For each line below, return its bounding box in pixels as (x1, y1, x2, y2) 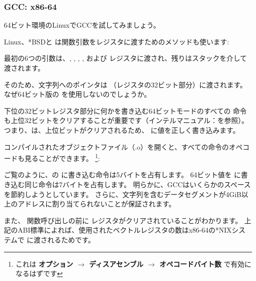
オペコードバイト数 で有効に (159, 258, 252, 269)
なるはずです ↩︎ (15, 268, 63, 279)
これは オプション (15, 258, 73, 269)
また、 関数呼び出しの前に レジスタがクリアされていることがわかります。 (4, 215, 242, 225)
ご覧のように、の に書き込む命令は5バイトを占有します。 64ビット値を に (4, 169, 241, 180)
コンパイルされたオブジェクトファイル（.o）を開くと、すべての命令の (4, 141, 229, 152)
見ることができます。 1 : (24, 152, 100, 163)
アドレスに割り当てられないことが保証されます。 (17, 199, 176, 209)
